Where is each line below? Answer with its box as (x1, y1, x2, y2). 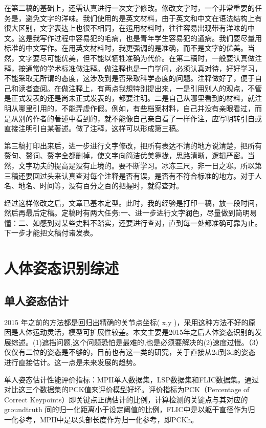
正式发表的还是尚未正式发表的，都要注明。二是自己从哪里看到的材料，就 (11, 93, 255, 103)
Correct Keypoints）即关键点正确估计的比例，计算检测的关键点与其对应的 (4, 394, 248, 404)
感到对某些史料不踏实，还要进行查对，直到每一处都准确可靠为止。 (39, 217, 262, 228)
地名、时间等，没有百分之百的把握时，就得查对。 (18, 180, 183, 191)
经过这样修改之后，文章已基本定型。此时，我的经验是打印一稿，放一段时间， (4, 197, 262, 208)
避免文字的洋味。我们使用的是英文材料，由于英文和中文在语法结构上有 (25, 12, 262, 23)
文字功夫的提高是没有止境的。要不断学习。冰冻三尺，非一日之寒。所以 (18, 160, 255, 170)
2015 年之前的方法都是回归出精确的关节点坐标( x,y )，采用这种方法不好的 (4, 316, 249, 327)
